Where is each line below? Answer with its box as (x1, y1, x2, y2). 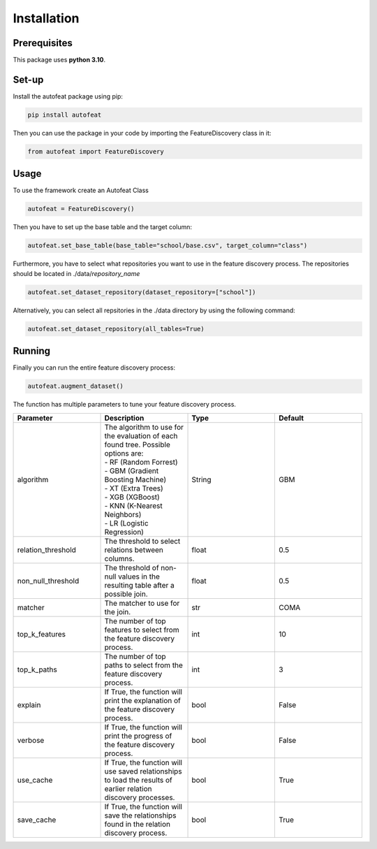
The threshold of (104, 563, 160, 572)
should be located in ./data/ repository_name (13, 269, 140, 277)
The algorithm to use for (104, 422, 184, 432)
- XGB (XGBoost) (104, 492, 160, 502)
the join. (104, 607, 131, 616)
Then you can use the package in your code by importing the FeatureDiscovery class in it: (13, 129, 272, 137)
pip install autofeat (27, 110, 102, 119)
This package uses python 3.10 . (13, 56, 106, 64)
